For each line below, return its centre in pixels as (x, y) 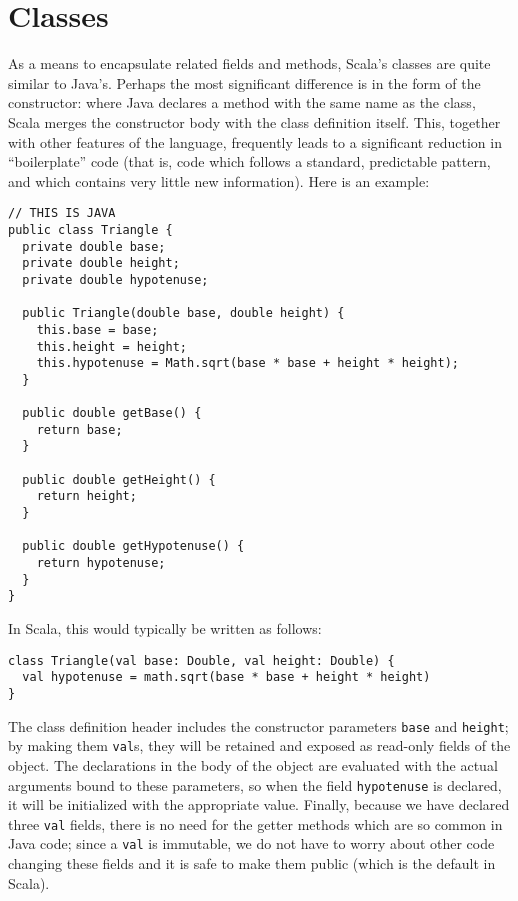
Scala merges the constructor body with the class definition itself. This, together (254, 121)
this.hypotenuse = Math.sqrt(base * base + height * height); (248, 363)
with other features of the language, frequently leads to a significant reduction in (255, 141)
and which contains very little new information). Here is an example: (219, 180)
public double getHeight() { (119, 479)
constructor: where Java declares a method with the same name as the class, (242, 102)
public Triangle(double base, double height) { (183, 313)
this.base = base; (97, 329)
